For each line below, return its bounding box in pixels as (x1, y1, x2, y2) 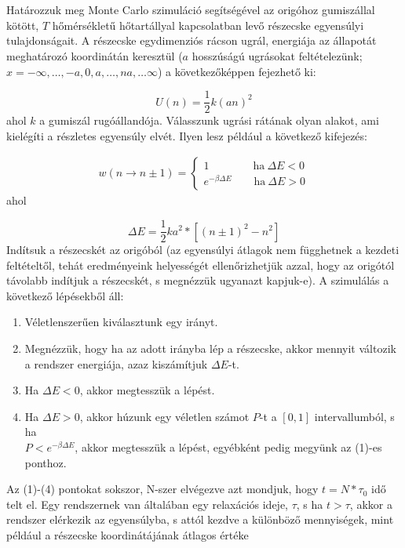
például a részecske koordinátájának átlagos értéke (6, 527, 249, 543)
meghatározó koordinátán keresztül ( (6, 47, 183, 64)
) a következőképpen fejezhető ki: (157, 63, 316, 79)
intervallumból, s (314, 408, 395, 424)
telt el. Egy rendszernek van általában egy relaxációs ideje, (6, 495, 289, 512)
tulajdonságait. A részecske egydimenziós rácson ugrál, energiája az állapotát (6, 32, 377, 49)
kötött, (6, 16, 39, 33)
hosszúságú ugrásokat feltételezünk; (192, 47, 363, 64)
